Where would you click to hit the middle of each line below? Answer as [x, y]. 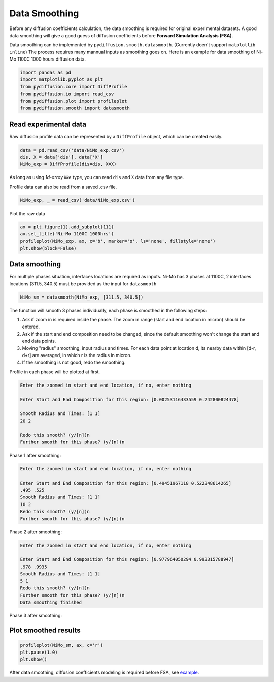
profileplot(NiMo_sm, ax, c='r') [62, 645]
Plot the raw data [27, 213]
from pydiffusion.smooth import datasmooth [75, 108]
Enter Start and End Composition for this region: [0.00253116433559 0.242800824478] [130, 399]
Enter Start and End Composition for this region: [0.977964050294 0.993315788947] [127, 560]
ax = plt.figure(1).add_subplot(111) [67, 227]
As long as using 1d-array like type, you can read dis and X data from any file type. [97, 177]
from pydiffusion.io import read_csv [67, 94]
